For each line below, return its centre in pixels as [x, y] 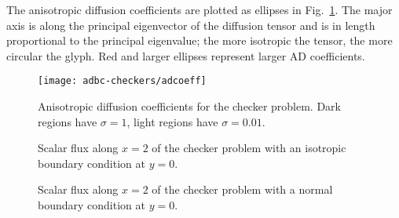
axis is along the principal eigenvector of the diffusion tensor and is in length [191, 25]
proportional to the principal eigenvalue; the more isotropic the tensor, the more [199, 40]
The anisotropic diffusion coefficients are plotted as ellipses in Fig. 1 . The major [199, 9]
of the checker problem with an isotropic [249, 148]
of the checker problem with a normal [242, 189]
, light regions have [172, 121]
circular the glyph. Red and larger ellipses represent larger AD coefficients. [186, 55]
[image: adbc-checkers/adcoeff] [122, 81]
